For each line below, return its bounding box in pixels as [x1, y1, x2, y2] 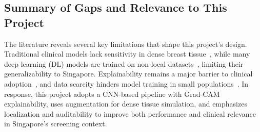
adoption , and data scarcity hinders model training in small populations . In [4, 78, 249, 89]
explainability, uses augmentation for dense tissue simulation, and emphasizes [4, 98, 247, 109]
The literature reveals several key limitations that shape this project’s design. [4, 38, 247, 49]
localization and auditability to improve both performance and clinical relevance [4, 108, 256, 119]
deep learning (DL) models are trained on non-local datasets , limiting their [4, 58, 244, 69]
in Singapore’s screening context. [4, 118, 107, 129]
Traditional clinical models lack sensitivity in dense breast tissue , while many [4, 48, 250, 59]
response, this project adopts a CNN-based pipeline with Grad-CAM [4, 88, 220, 99]
